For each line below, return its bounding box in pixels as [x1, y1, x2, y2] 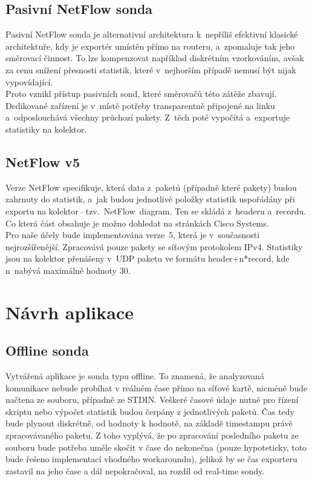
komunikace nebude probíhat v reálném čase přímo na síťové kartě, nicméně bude [5, 381, 308, 394]
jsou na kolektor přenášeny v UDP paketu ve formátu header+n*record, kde [5, 252, 290, 265]
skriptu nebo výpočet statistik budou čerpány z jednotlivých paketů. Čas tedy [5, 405, 294, 417]
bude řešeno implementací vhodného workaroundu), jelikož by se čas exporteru [5, 453, 297, 465]
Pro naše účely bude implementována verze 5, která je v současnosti [5, 228, 260, 241]
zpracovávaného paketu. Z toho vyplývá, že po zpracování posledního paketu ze [5, 429, 299, 442]
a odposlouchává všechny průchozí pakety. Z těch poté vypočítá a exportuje [5, 111, 290, 124]
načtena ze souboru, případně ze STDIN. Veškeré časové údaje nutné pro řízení [5, 393, 299, 406]
